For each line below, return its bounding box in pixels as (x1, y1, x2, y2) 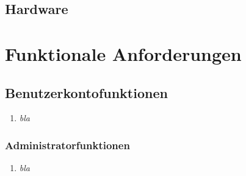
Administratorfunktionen (5, 137, 130, 152)
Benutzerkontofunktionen (5, 83, 168, 102)
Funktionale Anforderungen (5, 41, 242, 66)
